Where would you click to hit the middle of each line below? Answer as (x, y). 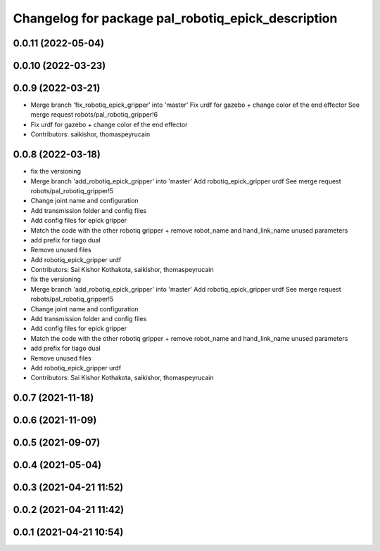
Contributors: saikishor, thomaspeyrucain (90, 134)
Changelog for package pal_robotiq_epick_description (175, 18)
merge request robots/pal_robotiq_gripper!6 (94, 115)
